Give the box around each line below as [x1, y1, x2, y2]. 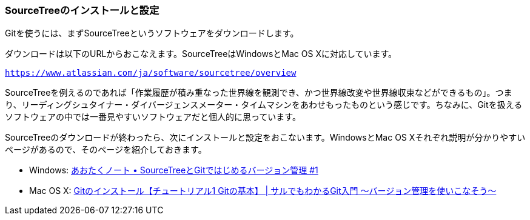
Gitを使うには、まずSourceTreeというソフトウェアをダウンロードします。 [5, 28, 299, 39]
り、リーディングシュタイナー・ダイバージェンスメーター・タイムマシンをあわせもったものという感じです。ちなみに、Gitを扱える [5, 99, 523, 110]
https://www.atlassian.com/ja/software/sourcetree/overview [5, 68, 297, 78]
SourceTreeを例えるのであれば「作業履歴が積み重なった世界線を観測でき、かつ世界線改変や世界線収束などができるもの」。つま [5, 87, 512, 98]
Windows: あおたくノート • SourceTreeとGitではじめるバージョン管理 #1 [29, 165, 318, 176]
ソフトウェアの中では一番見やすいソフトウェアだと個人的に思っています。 [5, 112, 301, 122]
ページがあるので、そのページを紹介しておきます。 [5, 144, 207, 155]
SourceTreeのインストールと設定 [5, 4, 159, 16]
